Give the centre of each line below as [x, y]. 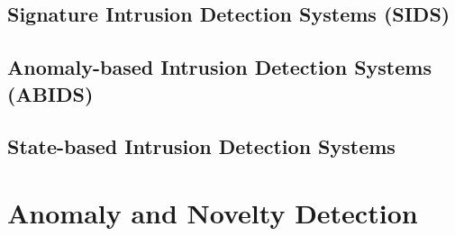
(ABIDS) [50, 93]
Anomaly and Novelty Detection [213, 212]
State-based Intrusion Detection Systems [201, 146]
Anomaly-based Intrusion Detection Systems [219, 67]
